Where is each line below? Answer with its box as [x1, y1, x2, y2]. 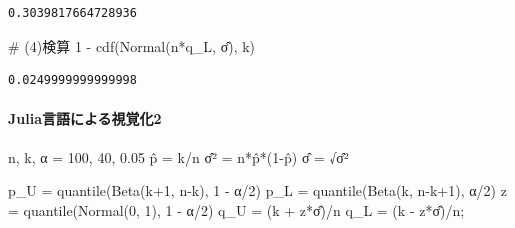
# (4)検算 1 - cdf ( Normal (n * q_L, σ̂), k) [8, 35, 256, 56]
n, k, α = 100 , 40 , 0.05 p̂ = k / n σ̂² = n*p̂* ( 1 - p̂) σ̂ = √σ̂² [8, 146, 349, 167]
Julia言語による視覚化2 [8, 108, 162, 129]
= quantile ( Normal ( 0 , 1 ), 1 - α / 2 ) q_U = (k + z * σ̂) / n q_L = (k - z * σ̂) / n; [8, 199, 465, 220]
